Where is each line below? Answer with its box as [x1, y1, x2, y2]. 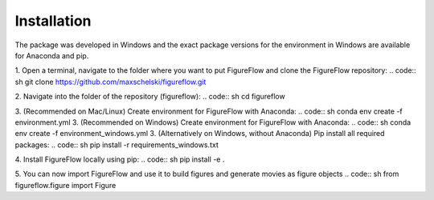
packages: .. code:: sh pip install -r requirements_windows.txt [14, 140, 219, 150]
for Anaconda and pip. [14, 50, 89, 60]
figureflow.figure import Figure [14, 180, 117, 190]
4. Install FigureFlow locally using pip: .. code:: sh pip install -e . [14, 154, 225, 164]
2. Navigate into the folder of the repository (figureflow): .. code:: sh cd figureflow [14, 92, 285, 102]
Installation [14, 12, 92, 30]
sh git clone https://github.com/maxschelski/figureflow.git [14, 77, 207, 86]
